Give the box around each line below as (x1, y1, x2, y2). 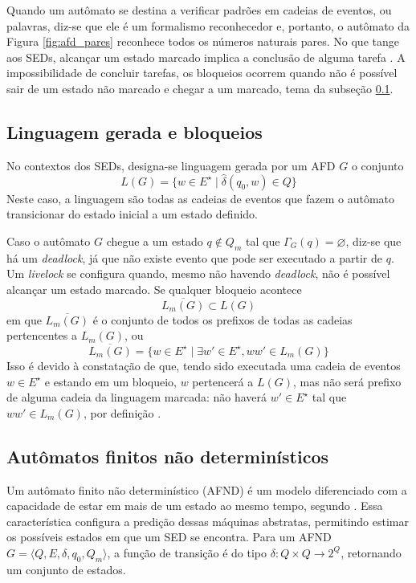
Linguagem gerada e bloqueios (6, 119, 263, 144)
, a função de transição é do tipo (107, 544, 267, 561)
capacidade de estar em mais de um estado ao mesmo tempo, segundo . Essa (6, 497, 383, 514)
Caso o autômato (6, 232, 91, 249)
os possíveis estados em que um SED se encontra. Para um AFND (6, 528, 332, 545)
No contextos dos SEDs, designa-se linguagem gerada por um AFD (6, 157, 336, 173)
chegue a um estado (106, 232, 203, 249)
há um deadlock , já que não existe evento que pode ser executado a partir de (6, 249, 382, 266)
